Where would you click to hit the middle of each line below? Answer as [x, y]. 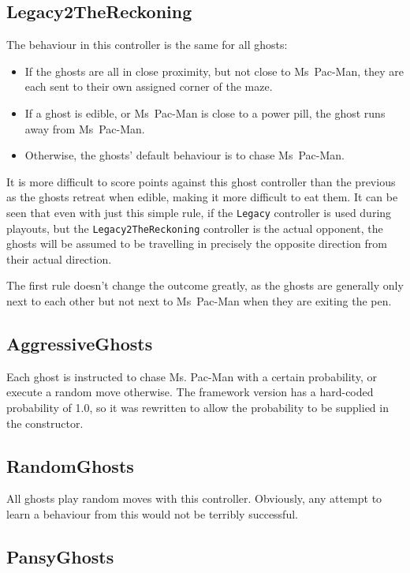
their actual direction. [59, 258]
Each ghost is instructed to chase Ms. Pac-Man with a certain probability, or [192, 376]
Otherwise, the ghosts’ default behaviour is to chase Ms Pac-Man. [184, 155]
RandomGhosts [70, 465]
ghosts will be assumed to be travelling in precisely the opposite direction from [197, 243]
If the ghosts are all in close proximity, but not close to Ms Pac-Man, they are [214, 71]
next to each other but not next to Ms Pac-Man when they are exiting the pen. [199, 301]
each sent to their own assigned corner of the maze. [149, 86]
